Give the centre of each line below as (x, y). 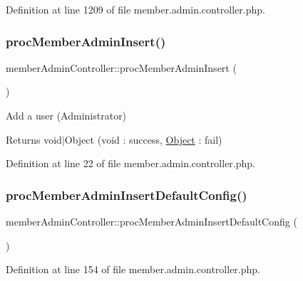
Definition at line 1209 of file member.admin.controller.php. (135, 9)
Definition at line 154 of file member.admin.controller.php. (133, 269)
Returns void (34, 139)
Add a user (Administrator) (66, 115)
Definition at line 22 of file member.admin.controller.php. (130, 163)
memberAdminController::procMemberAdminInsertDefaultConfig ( (151, 221)
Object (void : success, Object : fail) (143, 139)
